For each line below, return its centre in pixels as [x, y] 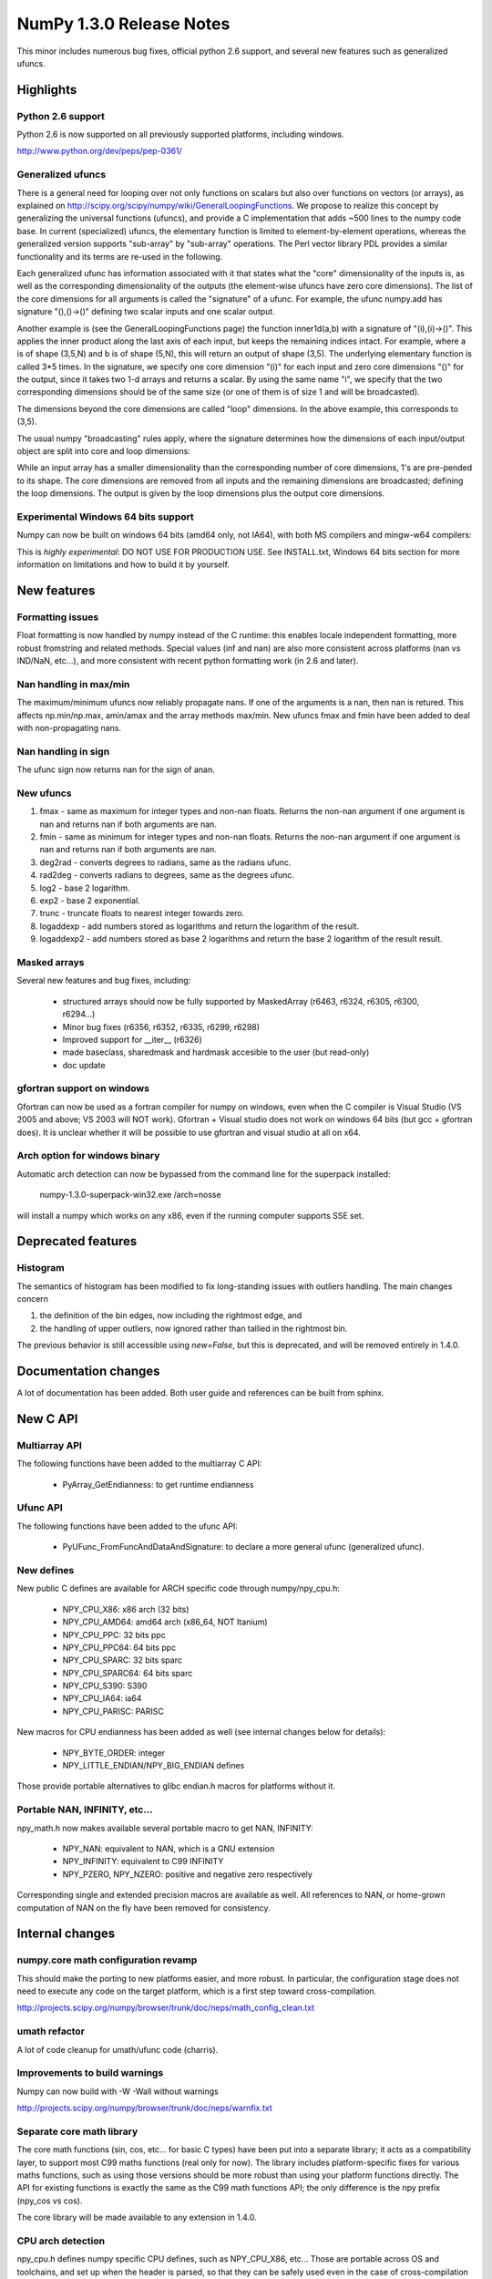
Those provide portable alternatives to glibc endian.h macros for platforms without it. [176, 1786]
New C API [47, 1419]
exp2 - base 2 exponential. [90, 901]
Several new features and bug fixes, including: [104, 981]
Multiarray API [49, 1445]
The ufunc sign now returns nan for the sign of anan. [116, 769]
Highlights [47, 90]
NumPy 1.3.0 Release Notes [123, 24]
